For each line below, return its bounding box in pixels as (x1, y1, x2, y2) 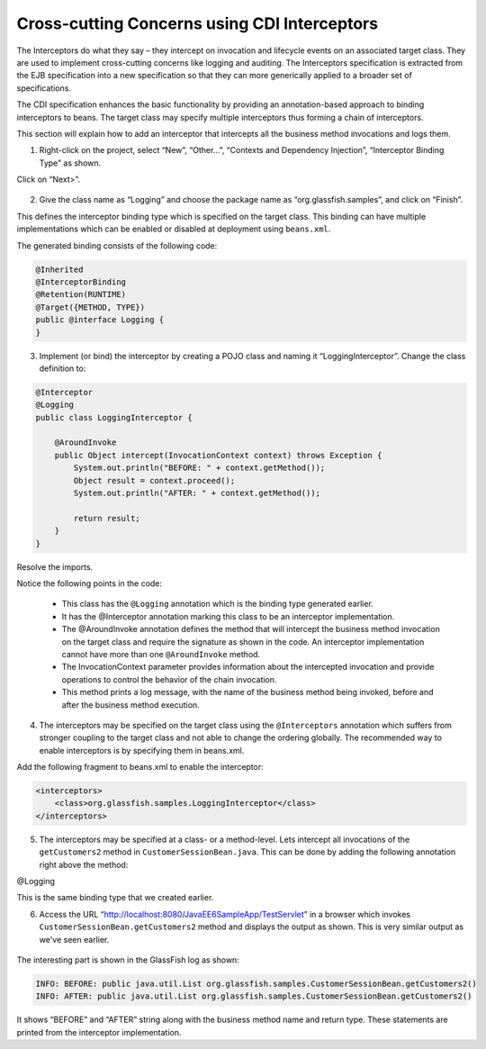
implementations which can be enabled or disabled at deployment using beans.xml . (16, 223, 331, 234)
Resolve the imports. (16, 561, 94, 572)
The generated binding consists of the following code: (16, 240, 218, 251)
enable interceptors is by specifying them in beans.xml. (39, 745, 245, 755)
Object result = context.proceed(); (73, 475, 236, 485)
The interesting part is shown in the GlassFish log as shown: (16, 954, 240, 965)
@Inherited (35, 264, 84, 275)
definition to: (39, 363, 86, 374)
